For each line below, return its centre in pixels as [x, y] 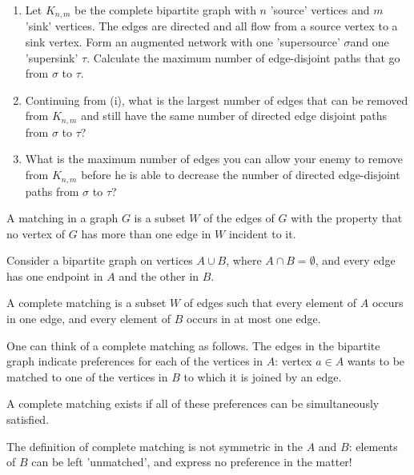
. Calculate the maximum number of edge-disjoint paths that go [243, 57]
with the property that [347, 218]
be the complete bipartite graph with [165, 10]
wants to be [376, 361]
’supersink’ [52, 57]
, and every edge [355, 260]
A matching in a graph [62, 218]
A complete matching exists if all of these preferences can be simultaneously [193, 403]
